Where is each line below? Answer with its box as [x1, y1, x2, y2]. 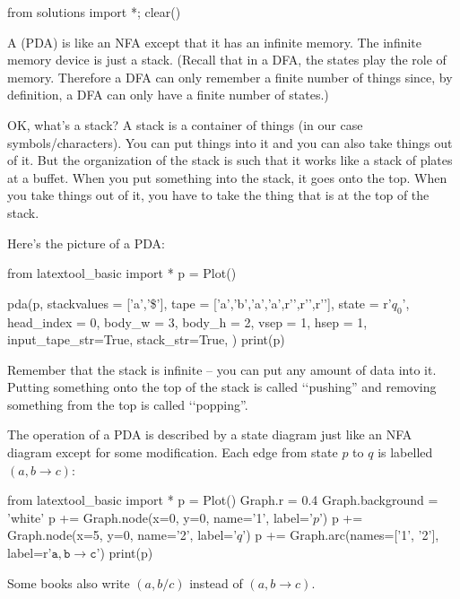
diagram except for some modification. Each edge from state [7, 443, 338, 462]
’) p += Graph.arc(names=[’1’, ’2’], [242, 525, 439, 544]
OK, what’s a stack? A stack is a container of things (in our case [7, 115, 363, 134]
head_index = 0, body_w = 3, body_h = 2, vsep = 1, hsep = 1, [7, 312, 368, 331]
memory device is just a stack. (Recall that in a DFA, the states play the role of [7, 50, 447, 69]
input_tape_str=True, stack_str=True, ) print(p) [7, 330, 285, 349]
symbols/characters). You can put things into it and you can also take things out [7, 133, 453, 152]
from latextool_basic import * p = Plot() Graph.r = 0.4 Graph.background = [7, 490, 438, 509]
